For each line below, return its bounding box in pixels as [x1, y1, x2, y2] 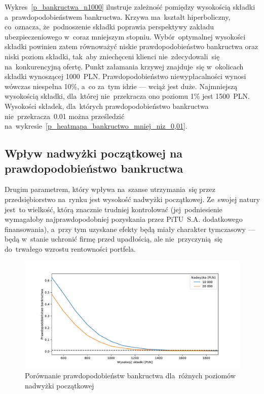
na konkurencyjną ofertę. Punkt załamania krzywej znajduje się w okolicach [5, 61, 244, 71]
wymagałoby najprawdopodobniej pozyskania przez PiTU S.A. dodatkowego [5, 214, 243, 224]
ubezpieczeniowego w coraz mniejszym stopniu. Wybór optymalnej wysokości [5, 31, 246, 42]
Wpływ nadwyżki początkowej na [5, 145, 183, 161]
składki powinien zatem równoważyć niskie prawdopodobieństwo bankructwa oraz [5, 41, 258, 52]
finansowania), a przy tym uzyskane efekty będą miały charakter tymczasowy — [5, 223, 255, 234]
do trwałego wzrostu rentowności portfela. [5, 243, 136, 254]
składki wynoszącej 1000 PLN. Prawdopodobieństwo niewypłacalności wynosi [5, 71, 246, 82]
